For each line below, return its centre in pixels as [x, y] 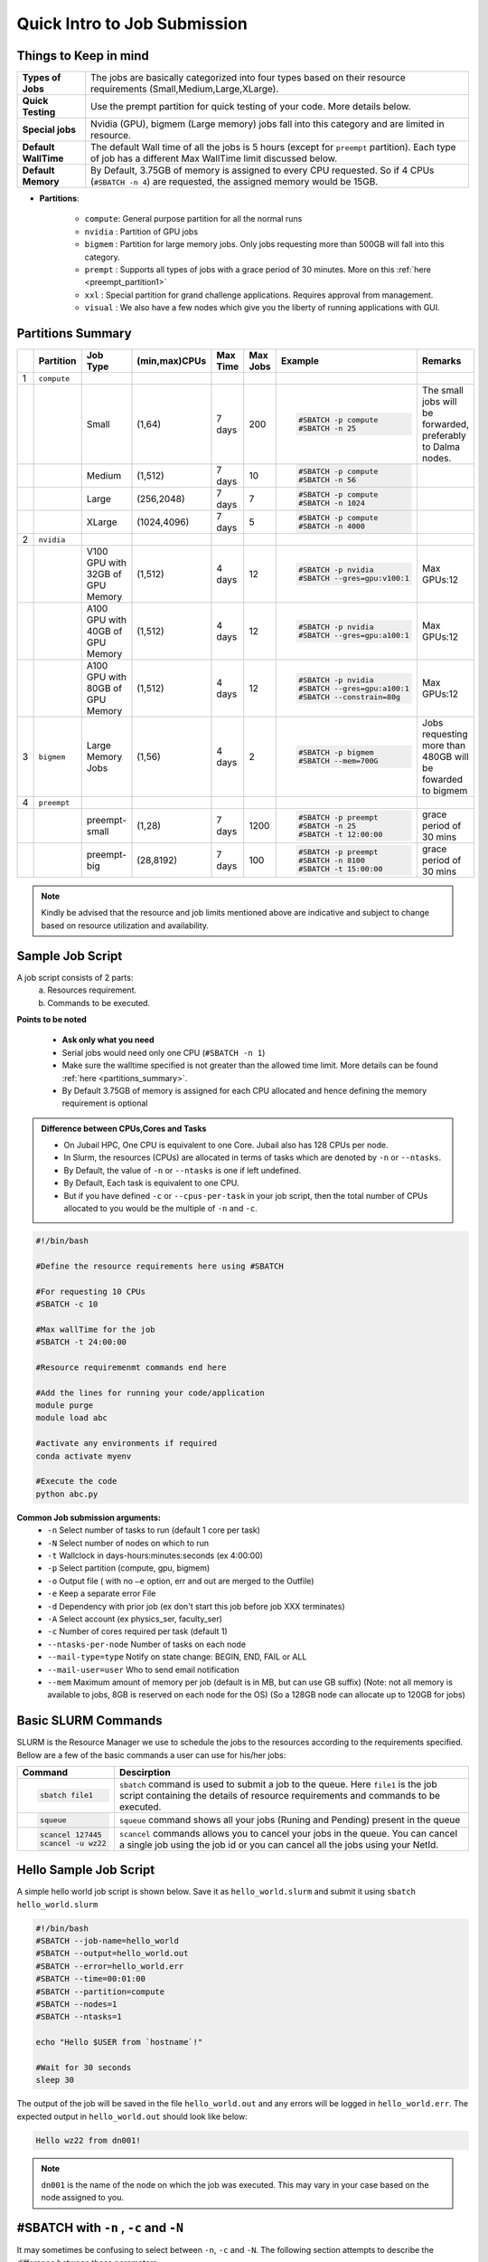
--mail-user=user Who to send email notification [143, 1669]
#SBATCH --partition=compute [100, 1991]
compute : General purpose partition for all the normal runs [193, 219]
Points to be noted [52, 1019]
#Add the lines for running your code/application [150, 1392]
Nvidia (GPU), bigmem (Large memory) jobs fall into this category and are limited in [267, 124]
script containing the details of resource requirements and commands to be [280, 1795]
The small [443, 391]
